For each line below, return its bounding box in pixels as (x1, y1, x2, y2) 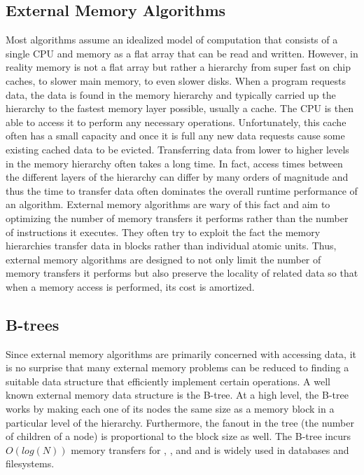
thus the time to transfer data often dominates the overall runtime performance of (6, 183, 358, 198)
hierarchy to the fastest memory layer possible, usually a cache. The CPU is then (6, 101, 353, 116)
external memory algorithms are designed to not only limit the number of (6, 252, 321, 266)
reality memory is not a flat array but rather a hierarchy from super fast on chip (6, 60, 351, 74)
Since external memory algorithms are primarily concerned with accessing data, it (6, 346, 356, 361)
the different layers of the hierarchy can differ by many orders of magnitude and (6, 170, 349, 184)
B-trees (6, 313, 59, 335)
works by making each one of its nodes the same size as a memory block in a (6, 401, 335, 416)
